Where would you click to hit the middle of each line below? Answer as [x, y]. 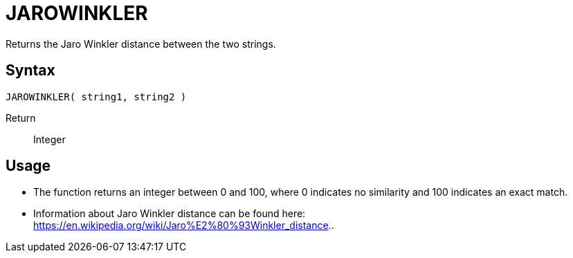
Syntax [30, 71]
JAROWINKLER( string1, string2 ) [96, 96]
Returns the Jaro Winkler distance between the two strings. [141, 44]
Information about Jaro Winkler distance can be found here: [170, 214]
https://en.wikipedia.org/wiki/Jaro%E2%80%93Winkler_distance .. [184, 225]
